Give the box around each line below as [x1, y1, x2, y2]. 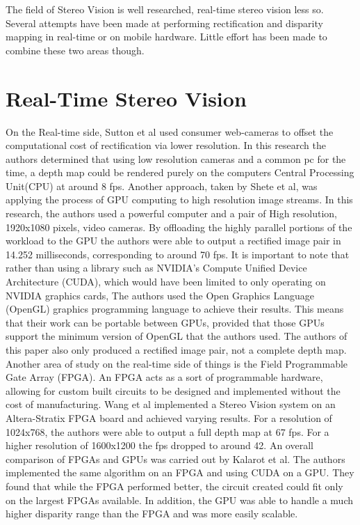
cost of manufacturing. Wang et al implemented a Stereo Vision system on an [6, 397, 336, 412]
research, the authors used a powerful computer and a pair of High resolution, [6, 206, 337, 221]
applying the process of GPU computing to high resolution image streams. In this [6, 192, 353, 207]
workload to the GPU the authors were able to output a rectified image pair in [6, 233, 341, 248]
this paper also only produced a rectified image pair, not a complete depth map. [6, 343, 347, 356]
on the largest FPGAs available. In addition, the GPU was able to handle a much [6, 492, 353, 507]
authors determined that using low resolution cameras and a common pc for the [6, 151, 346, 166]
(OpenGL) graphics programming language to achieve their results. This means [6, 301, 344, 316]
